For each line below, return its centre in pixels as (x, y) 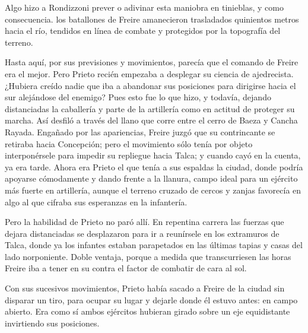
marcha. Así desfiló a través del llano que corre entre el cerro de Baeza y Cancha (151, 120)
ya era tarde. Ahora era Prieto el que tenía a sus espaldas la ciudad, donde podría (154, 166)
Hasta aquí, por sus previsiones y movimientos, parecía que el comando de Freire (152, 62)
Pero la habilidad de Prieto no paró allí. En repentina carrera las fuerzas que (145, 222)
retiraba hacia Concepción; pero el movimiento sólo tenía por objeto (129, 143)
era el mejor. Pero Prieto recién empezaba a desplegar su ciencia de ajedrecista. (149, 73)
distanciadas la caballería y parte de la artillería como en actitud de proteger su (150, 108)
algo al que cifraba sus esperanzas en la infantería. (96, 202)
